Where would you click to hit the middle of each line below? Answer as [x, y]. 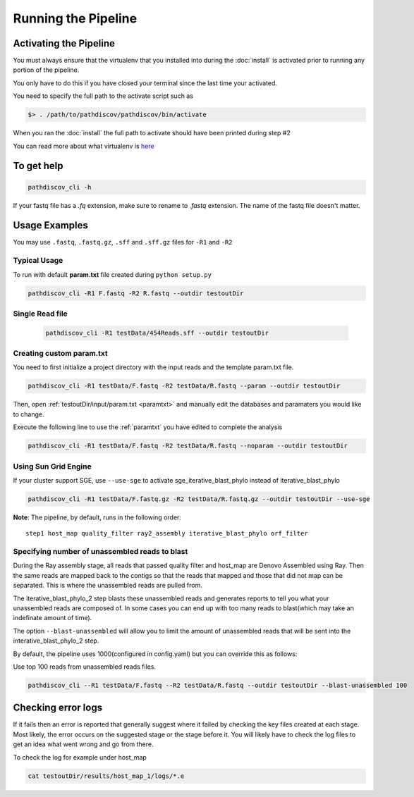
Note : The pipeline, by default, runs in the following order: [97, 517]
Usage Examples [50, 225]
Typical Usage [38, 261]
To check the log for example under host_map [80, 757]
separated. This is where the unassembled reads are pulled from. [108, 586]
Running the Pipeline [75, 18]
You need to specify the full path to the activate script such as [103, 96]
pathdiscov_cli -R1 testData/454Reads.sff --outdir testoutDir [157, 333]
